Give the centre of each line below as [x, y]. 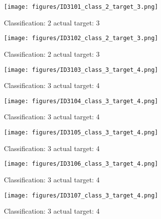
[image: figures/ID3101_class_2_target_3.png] [81, 7]
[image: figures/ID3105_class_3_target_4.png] [81, 132]
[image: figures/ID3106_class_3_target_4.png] [81, 164]
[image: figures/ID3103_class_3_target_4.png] [81, 70]
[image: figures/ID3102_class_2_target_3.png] [81, 38]
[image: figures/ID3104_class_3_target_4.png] [81, 101]
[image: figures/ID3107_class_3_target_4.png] [81, 195]
